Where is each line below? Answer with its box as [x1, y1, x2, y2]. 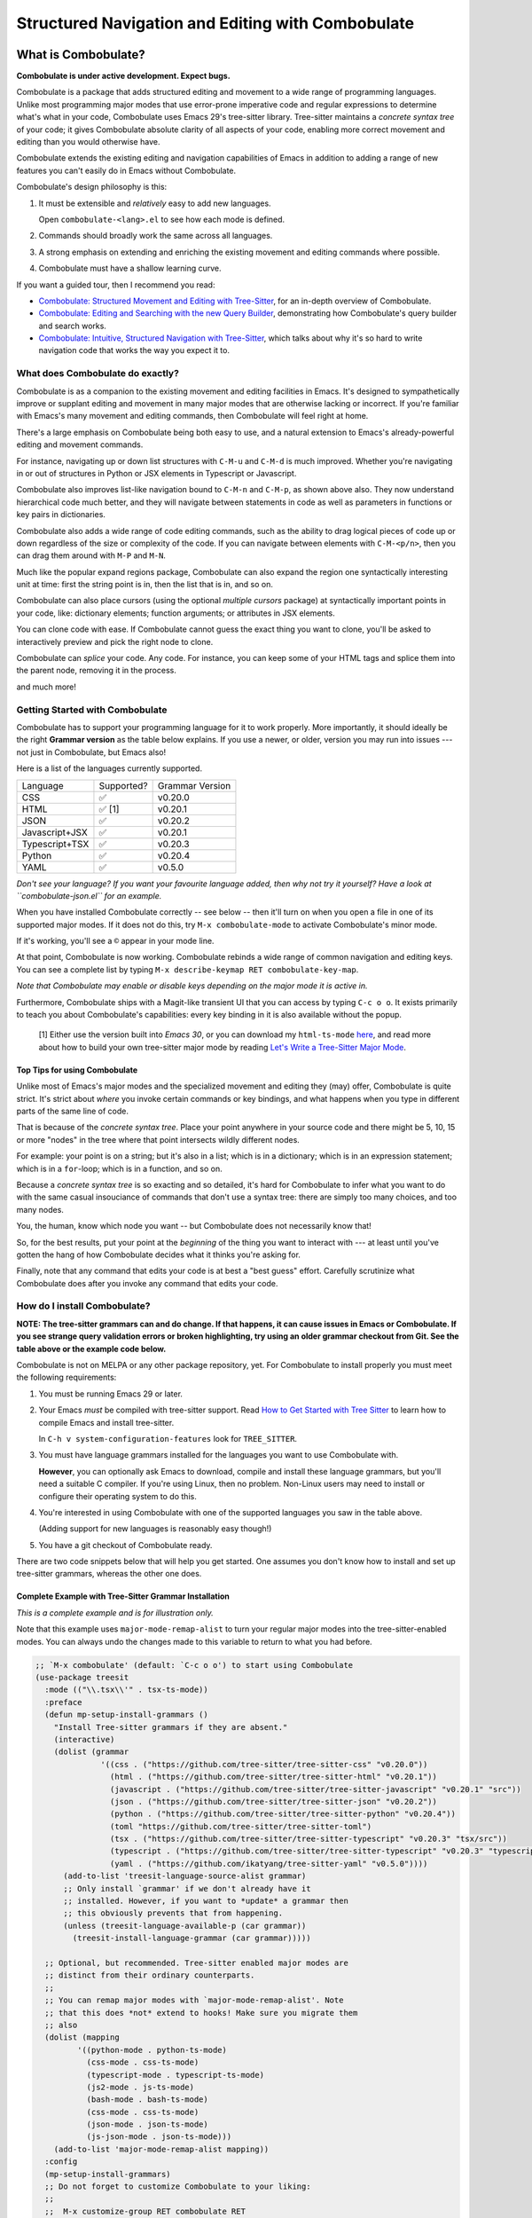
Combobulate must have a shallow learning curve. [38, 263, 222, 274]
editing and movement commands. [16, 439, 144, 450]
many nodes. [16, 1204, 64, 1215]
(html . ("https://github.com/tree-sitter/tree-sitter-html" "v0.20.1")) [109, 1772, 438, 1782]
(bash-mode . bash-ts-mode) [86, 2095, 208, 2104]
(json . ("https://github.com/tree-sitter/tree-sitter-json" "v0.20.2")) [109, 1797, 438, 1806]
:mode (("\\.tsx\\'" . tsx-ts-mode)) [44, 1685, 208, 1695]
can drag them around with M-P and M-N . [16, 550, 166, 561]
